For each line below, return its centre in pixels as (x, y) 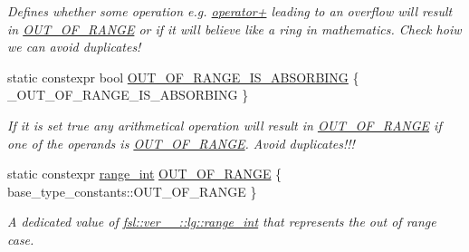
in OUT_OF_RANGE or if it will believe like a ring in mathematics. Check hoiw (234, 29)
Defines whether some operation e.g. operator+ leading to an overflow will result (230, 11)
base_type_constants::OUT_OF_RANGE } (132, 191)
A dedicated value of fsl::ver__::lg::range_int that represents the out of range (222, 222)
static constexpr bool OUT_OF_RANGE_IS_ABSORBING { (183, 77)
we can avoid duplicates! (74, 47)
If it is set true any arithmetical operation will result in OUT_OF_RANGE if (225, 125)
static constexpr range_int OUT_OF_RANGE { (145, 174)
